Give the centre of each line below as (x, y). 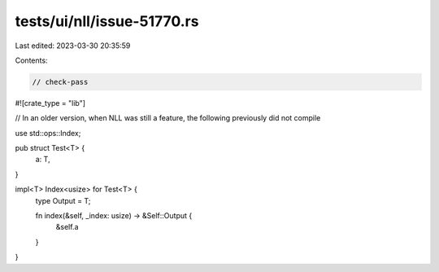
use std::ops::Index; (48, 133)
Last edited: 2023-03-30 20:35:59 (73, 46)
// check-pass (60, 82)
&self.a (67, 227)
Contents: (31, 60)
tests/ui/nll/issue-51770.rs (107, 21)
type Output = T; (63, 200)
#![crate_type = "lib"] (50, 103)
